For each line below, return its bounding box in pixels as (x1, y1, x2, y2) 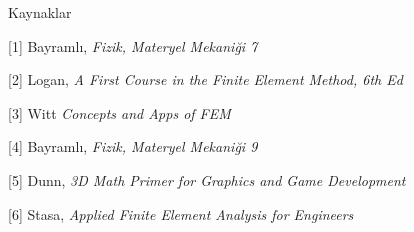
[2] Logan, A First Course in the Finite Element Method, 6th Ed (8, 69, 403, 90)
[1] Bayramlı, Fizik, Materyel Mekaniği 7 (8, 35, 258, 56)
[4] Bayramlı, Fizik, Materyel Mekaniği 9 (8, 136, 258, 157)
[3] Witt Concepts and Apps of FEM (8, 102, 231, 123)
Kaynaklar (8, 2, 72, 22)
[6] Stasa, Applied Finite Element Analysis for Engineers (8, 203, 354, 224)
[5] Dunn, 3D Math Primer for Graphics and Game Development (8, 169, 406, 190)
